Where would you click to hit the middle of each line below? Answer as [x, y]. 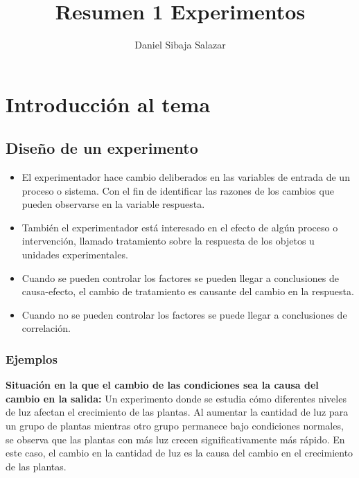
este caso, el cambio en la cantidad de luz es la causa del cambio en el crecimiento [179, 453]
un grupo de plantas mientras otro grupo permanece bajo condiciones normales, [175, 426]
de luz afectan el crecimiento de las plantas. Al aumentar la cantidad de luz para [177, 412]
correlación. [46, 328]
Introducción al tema [108, 104]
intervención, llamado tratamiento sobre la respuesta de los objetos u [168, 241]
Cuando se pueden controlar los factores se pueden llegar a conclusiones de [180, 277]
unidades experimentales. [75, 255]
